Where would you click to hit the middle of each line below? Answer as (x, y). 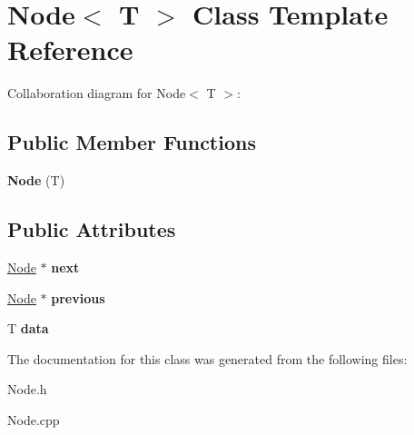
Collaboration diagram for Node (97, 93)
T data (28, 328)
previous (78, 297)
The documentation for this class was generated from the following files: (207, 358)
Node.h (27, 389)
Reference (70, 49)
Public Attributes (92, 229)
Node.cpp (34, 419)
